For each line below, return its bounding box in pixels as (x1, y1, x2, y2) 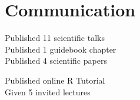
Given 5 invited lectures (5, 85, 91, 98)
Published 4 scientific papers (5, 54, 107, 67)
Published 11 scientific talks (5, 32, 105, 44)
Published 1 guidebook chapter (5, 43, 116, 55)
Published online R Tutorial (5, 74, 105, 86)
